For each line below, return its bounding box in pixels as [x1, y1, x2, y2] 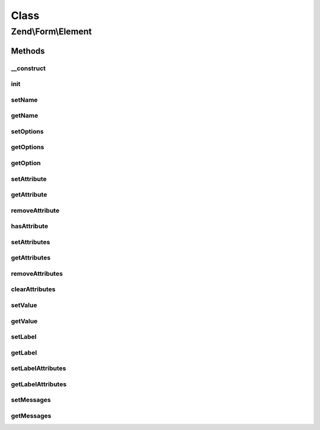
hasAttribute [11, 222, 49, 230]
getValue [11, 317, 38, 325]
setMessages [11, 396, 51, 404]
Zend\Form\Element [11, 26, 92, 37]
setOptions [11, 127, 44, 135]
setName [11, 96, 38, 104]
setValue [11, 301, 37, 309]
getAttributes [11, 254, 51, 262]
